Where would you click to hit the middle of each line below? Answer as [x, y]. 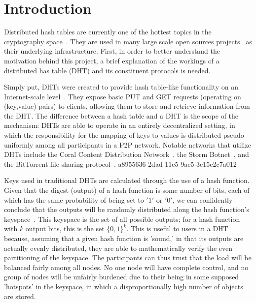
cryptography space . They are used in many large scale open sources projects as [128, 41]
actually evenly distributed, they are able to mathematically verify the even [118, 248]
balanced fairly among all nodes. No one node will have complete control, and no [126, 267]
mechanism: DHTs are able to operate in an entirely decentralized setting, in [120, 125]
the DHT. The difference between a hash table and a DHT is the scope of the [121, 115]
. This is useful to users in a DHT [177, 228]
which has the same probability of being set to [74, 199]
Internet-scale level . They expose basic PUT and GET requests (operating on [123, 96]
